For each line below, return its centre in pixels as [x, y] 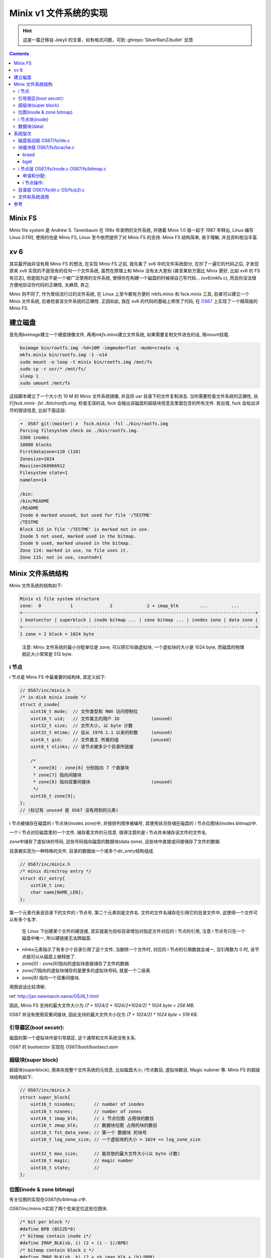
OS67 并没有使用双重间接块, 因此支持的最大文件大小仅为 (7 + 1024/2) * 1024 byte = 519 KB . [104, 1014]
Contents [19, 54]
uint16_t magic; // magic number [82, 1161]
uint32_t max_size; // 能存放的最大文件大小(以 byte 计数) [105, 1154]
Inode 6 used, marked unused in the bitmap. [76, 543]
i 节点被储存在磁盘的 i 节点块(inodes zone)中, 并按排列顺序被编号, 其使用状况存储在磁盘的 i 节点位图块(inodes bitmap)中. [133, 823]
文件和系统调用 [34, 197]
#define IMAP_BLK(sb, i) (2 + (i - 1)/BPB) [74, 1243]
